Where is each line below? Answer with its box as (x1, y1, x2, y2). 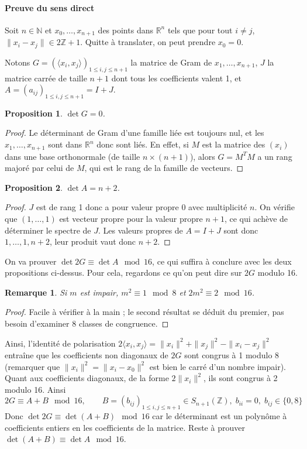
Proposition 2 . (5, 181, 63, 193)
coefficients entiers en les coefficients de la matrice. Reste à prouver (5, 421, 245, 433)
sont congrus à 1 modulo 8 (184, 349, 280, 361)
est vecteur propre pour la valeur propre (59, 212, 203, 224)
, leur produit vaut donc (49, 235, 136, 248)
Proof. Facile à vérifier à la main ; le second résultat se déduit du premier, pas (5, 306, 284, 318)
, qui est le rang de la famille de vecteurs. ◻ (84, 162, 244, 174)
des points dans (98, 23, 153, 36)
